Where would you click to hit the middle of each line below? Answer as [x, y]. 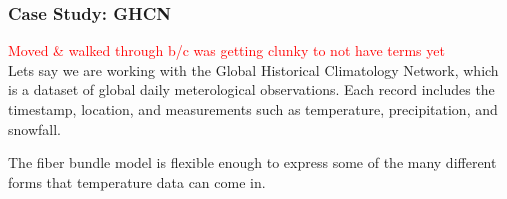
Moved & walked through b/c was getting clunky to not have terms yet [226, 50]
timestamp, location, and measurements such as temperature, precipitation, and [253, 109]
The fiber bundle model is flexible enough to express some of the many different [252, 162]
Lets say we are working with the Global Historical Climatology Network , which [253, 69]
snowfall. [34, 128]
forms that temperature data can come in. [137, 181]
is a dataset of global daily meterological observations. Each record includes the [251, 89]
